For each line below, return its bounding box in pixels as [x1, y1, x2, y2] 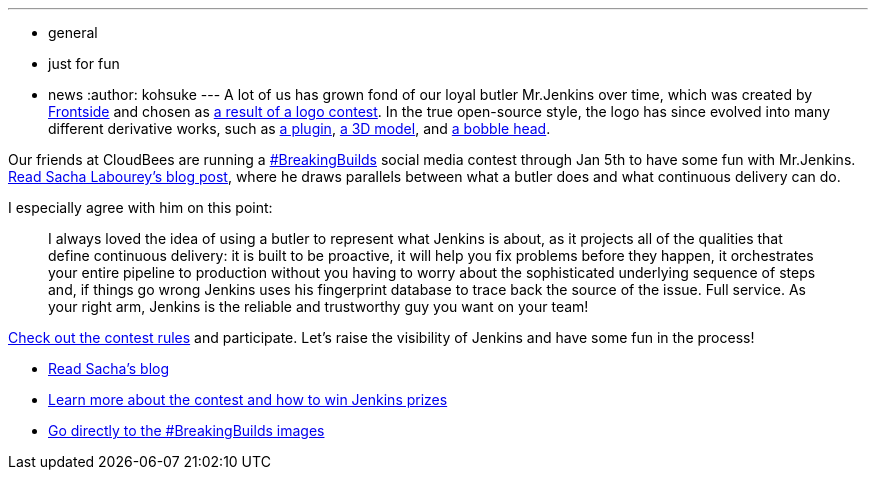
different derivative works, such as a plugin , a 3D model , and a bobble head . [48, 120, 551, 137]
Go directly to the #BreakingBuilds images [48, 422, 325, 439]
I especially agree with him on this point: [8, 199, 273, 216]
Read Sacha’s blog [48, 360, 170, 377]
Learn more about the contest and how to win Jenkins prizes [48, 391, 448, 408]
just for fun [48, 55, 120, 72]
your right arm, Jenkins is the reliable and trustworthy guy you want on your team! [48, 298, 589, 315]
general [48, 24, 98, 41]
